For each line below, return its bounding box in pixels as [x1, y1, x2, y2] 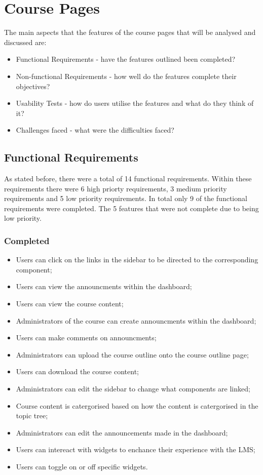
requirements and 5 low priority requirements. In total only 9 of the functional [4, 193, 247, 204]
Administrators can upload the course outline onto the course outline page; [16, 349, 249, 360]
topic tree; [16, 410, 48, 421]
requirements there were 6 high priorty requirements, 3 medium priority [4, 183, 227, 193]
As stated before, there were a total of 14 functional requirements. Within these [4, 173, 252, 184]
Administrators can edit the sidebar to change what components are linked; [16, 383, 250, 394]
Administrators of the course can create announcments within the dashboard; [16, 315, 256, 326]
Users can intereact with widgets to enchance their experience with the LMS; [16, 444, 255, 455]
